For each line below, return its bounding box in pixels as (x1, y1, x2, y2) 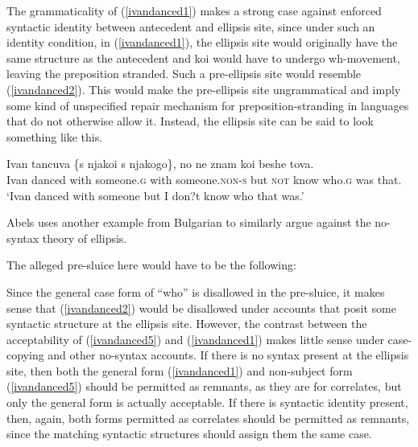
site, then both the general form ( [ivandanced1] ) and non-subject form (6, 362, 353, 379)
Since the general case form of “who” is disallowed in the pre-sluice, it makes (6, 283, 385, 300)
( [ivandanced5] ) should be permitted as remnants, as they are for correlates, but (6, 378, 402, 395)
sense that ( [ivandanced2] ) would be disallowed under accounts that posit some (6, 299, 396, 316)
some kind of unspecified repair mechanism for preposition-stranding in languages (6, 96, 409, 113)
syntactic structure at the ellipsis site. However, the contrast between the (6, 315, 367, 332)
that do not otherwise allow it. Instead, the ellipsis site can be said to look (6, 113, 374, 129)
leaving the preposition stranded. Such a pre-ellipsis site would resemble (6, 65, 362, 82)
